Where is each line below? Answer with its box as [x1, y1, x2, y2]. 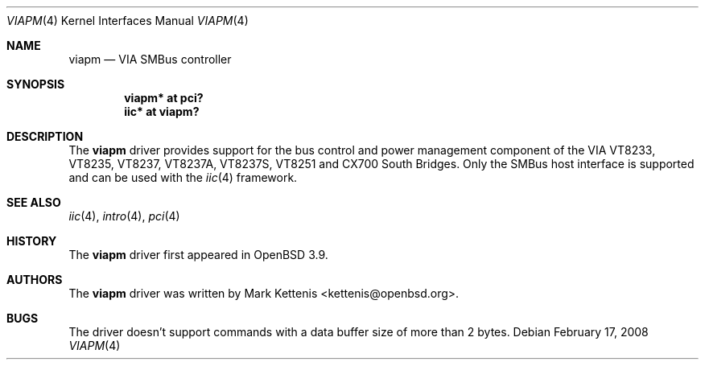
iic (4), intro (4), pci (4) [68, 209, 180, 223]
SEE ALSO [6, 195, 61, 209]
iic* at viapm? [124, 105, 200, 118]
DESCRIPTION [6, 130, 84, 143]
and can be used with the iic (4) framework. [68, 171, 298, 184]
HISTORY [6, 234, 57, 248]
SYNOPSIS [6, 77, 65, 91]
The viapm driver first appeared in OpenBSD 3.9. [68, 248, 328, 261]
